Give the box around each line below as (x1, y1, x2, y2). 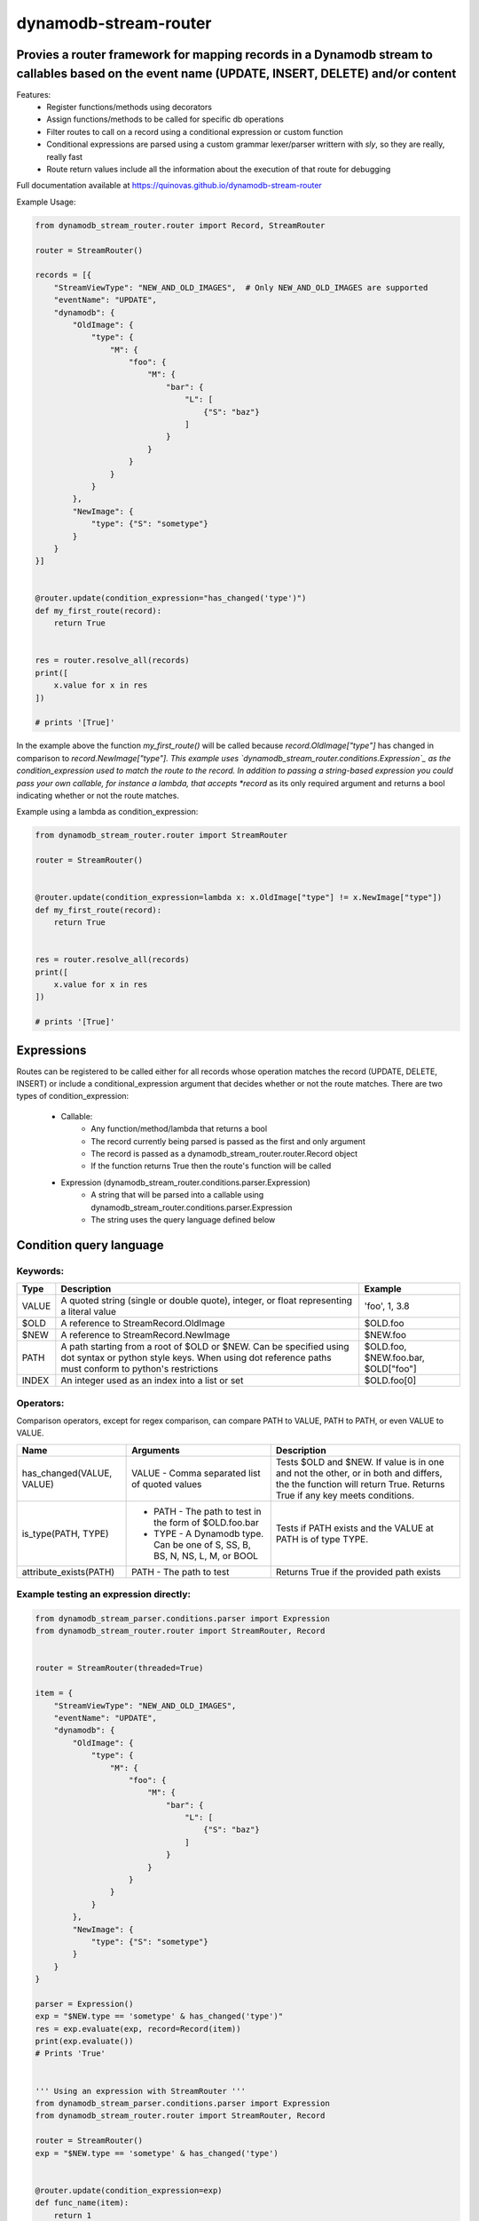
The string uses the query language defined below (90, 1214, 276, 1225)
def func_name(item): (35, 2198, 130, 2208)
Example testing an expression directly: (16, 1588, 191, 1601)
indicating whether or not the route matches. (16, 790, 179, 800)
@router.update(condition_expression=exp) (35, 2185, 223, 2195)
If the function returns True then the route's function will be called (90, 1160, 332, 1172)
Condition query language (16, 1238, 164, 1253)
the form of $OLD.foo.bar (153, 1516, 259, 1528)
